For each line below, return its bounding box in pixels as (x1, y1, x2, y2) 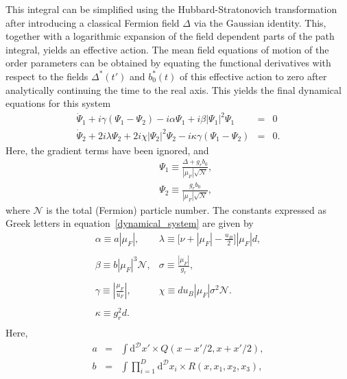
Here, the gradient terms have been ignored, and (5, 143, 209, 157)
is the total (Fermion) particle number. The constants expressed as (46, 202, 326, 217)
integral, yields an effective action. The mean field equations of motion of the (5, 42, 329, 56)
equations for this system (5, 96, 111, 110)
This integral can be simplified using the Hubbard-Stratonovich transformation (5, 2, 337, 16)
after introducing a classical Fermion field (5, 15, 180, 29)
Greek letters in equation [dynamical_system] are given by (5, 216, 254, 230)
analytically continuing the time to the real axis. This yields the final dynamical (5, 82, 342, 97)
